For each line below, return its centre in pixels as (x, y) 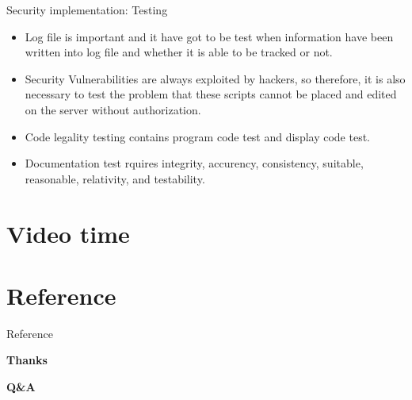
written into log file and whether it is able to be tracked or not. (179, 52)
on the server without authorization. (113, 109)
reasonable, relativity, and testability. (115, 178)
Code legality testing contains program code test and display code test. (198, 136)
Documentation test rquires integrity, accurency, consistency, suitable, (194, 163)
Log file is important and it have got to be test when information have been (209, 36)
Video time (68, 233)
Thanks (27, 360)
